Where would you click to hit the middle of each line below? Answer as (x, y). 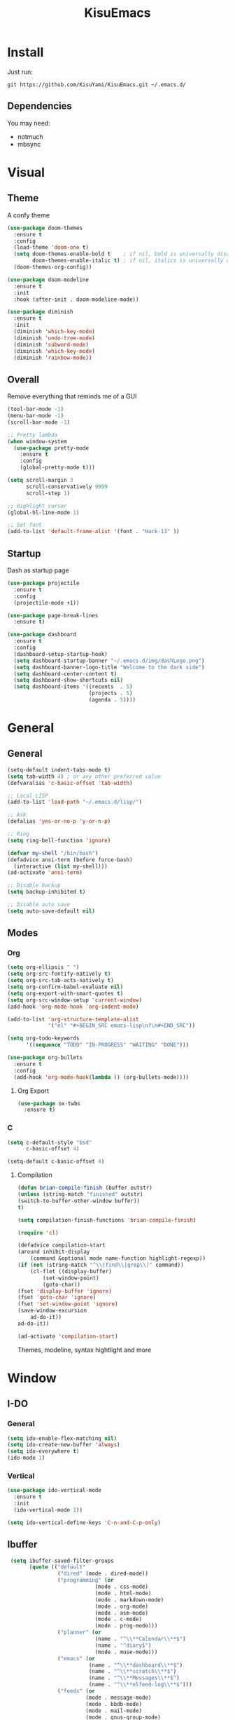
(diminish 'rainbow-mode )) (53, 358)
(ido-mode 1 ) (26, 1458)
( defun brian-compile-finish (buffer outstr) (85, 1188)
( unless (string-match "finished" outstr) (80, 1195)
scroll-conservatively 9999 (67, 486)
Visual (26, 172)
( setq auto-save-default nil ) (51, 911)
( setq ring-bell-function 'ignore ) (59, 840)
